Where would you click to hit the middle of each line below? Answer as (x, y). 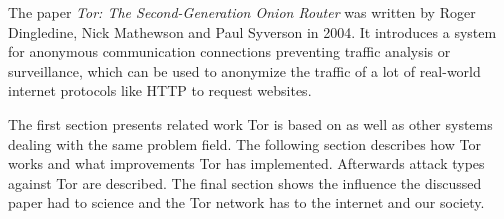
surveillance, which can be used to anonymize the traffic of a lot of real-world (244, 70)
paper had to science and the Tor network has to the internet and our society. (246, 202)
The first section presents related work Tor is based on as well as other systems (250, 123)
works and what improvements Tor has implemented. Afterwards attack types (246, 163)
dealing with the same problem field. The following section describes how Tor (244, 143)
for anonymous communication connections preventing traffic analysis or (229, 51)
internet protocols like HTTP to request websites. (160, 90)
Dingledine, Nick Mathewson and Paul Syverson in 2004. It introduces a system (252, 31)
